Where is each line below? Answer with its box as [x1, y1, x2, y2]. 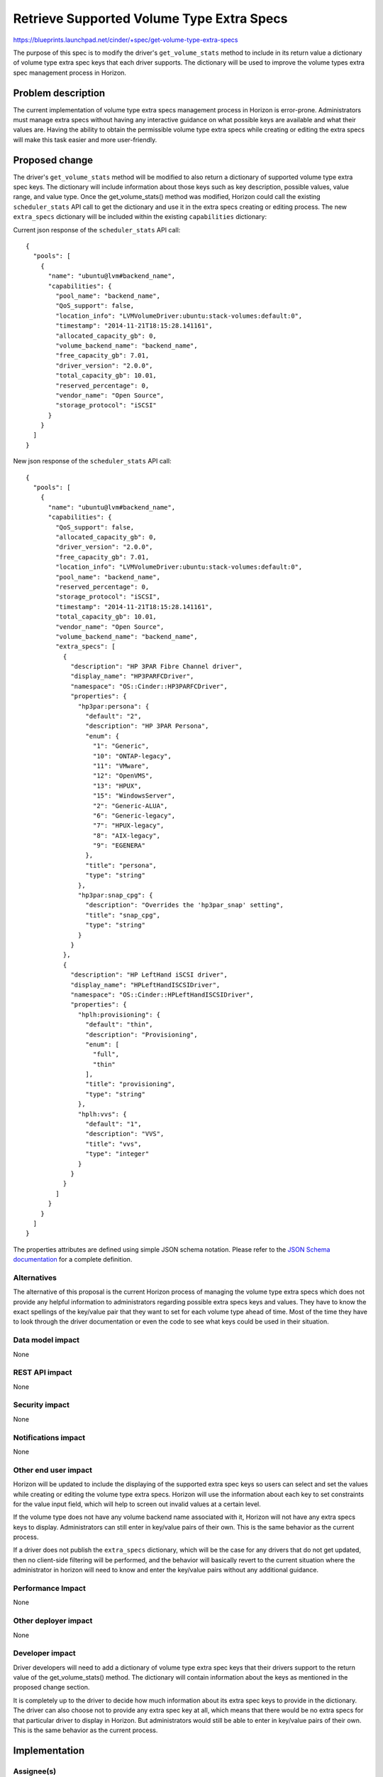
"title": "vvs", [85, 1139, 142, 1148]
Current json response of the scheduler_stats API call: [13, 225, 181, 234]
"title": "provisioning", [85, 1080, 176, 1088]
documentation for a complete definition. [13, 1255, 133, 1264]
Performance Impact [13, 1584, 87, 1594]
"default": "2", [85, 712, 142, 721]
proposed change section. [13, 1683, 90, 1692]
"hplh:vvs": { [78, 1110, 127, 1118]
